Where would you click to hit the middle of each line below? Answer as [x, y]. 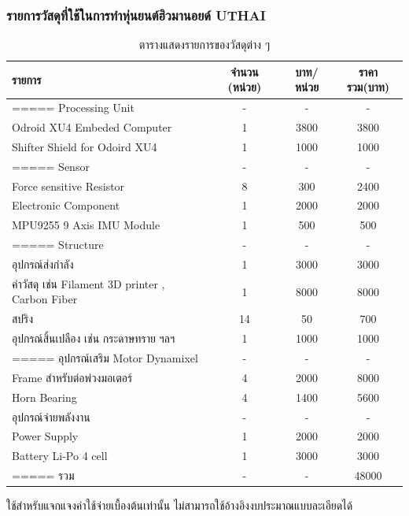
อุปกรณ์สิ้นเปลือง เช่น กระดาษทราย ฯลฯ [94, 338]
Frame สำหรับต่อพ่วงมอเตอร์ [72, 377]
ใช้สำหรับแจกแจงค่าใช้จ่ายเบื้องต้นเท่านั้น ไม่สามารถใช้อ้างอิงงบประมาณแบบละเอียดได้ [180, 505]
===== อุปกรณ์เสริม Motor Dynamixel [105, 357]
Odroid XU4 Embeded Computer [92, 127]
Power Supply [45, 436]
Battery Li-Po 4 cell [60, 456]
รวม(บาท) [368, 87]
